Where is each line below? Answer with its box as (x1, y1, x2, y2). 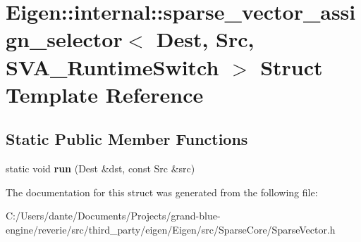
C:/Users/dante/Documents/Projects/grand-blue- (6, 208, 221, 223)
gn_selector (6, 25, 123, 53)
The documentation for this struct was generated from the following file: (6, 184, 318, 199)
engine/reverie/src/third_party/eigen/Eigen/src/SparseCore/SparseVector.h (6, 222, 336, 236)
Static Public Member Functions (6, 128, 248, 150)
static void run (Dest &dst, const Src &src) (6, 161, 195, 176)
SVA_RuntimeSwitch (6, 52, 219, 81)
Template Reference (6, 79, 204, 108)
